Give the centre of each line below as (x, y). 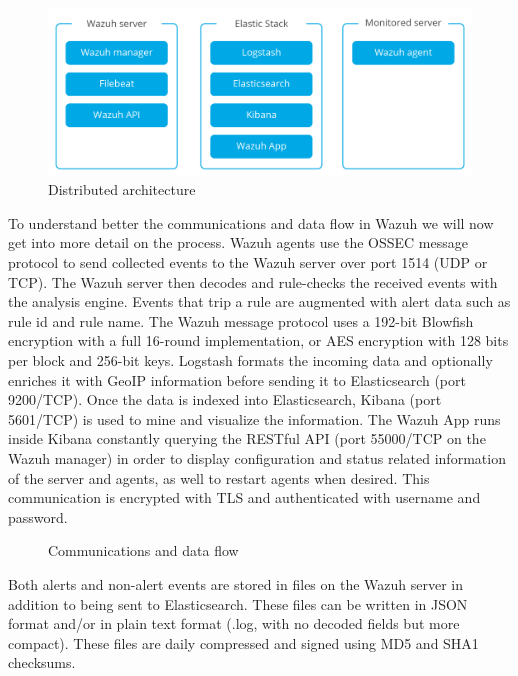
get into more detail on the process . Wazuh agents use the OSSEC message (238, 242)
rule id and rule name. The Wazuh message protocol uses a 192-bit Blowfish (241, 320)
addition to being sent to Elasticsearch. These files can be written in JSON (238, 603)
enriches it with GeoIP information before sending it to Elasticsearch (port (237, 379)
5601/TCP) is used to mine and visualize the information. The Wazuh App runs (254, 418)
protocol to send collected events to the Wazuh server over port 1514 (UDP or (248, 262)
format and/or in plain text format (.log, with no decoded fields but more (234, 623)
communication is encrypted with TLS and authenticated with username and (244, 497)
